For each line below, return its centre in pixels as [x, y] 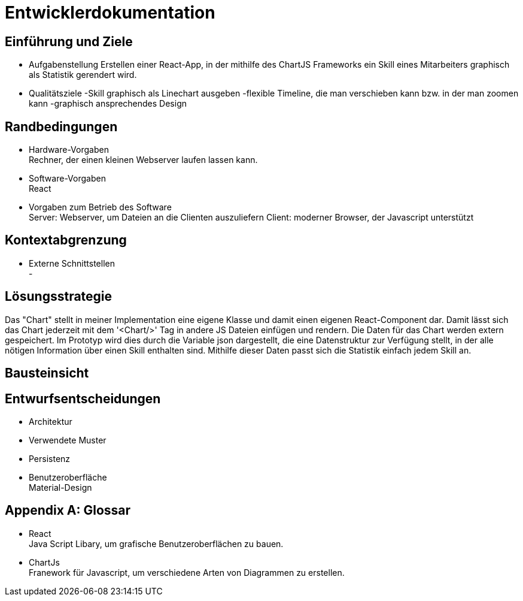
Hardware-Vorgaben [69, 150]
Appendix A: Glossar [68, 511]
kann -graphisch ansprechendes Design [108, 104]
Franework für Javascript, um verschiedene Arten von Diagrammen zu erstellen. [187, 572]
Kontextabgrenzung [66, 240]
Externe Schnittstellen [72, 263]
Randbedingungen [61, 126]
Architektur [51, 421]
